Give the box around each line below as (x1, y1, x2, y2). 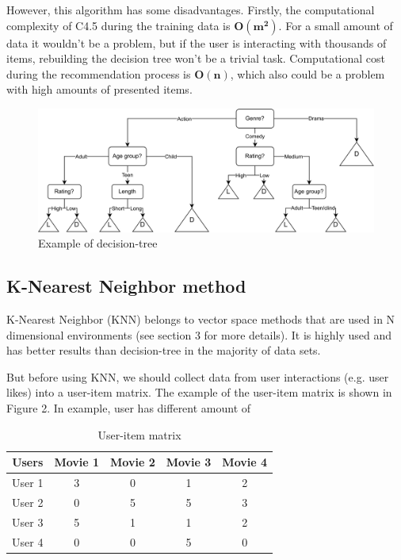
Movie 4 (222, 454, 268, 470)
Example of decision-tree (38, 235, 158, 251)
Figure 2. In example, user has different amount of (6, 400, 251, 416)
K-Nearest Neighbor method (6, 274, 246, 298)
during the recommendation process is (6, 65, 191, 82)
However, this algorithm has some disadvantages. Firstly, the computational (6, 2, 375, 17)
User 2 (12, 493, 44, 510)
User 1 (12, 474, 44, 491)
